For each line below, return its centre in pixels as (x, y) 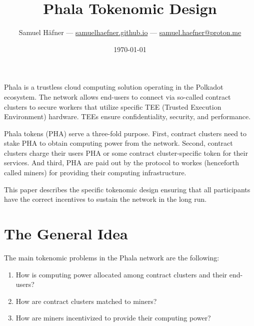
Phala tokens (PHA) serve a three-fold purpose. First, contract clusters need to (125, 133)
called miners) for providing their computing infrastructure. (95, 173)
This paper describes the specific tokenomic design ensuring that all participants (127, 189)
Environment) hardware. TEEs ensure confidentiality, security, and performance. (127, 116)
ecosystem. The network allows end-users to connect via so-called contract (117, 96)
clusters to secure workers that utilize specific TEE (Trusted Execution (113, 106)
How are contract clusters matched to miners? (86, 301)
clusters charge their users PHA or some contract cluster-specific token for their (126, 152)
